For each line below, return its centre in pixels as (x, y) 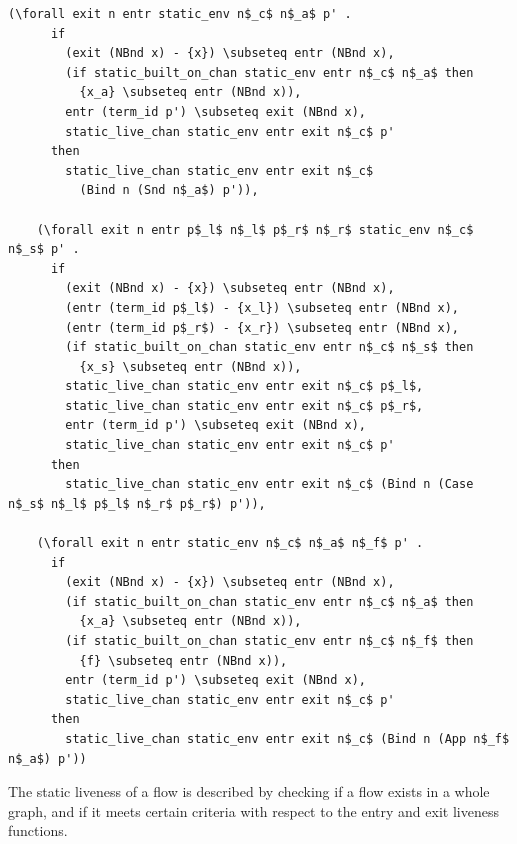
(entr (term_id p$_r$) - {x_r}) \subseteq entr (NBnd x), (262, 327)
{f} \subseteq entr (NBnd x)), (183, 660)
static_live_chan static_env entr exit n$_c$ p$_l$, (244, 386)
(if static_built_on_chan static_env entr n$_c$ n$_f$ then (269, 641)
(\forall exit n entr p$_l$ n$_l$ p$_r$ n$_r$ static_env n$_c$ (255, 229)
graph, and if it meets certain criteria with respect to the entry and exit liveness (253, 810)
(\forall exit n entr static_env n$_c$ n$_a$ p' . (180, 14)
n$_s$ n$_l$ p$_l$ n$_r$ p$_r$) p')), (137, 503)
